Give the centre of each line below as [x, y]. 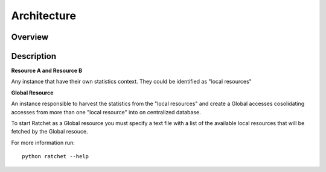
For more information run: [43, 143]
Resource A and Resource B [47, 71]
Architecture [44, 16]
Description [34, 56]
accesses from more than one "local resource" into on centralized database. [106, 112]
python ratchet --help [56, 157]
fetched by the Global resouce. [50, 132]
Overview [30, 37]
